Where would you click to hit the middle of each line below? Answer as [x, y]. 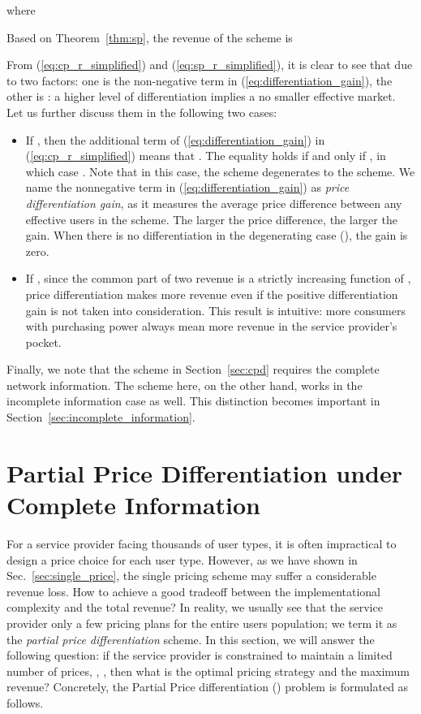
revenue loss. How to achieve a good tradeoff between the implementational [194, 591]
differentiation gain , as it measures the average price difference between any [214, 203]
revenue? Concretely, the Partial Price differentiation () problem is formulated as [208, 687]
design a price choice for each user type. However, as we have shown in [182, 559]
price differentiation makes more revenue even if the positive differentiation [212, 294]
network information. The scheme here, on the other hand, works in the [185, 385]
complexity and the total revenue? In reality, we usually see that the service [195, 607]
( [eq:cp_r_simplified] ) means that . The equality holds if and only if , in [206, 156]
